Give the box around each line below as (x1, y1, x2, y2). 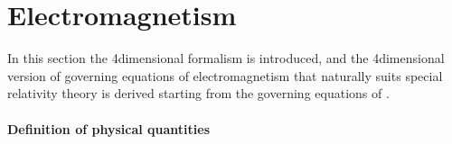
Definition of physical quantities (7, 119, 211, 138)
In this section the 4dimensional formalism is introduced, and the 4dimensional (7, 49, 445, 67)
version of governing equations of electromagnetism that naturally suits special (7, 66, 443, 85)
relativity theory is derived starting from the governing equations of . (7, 84, 390, 103)
